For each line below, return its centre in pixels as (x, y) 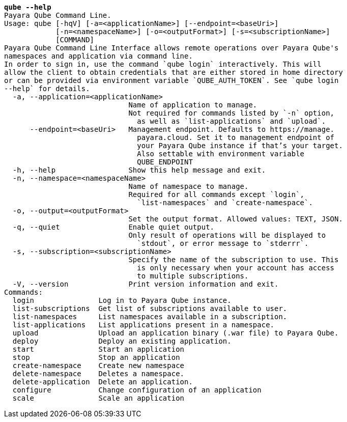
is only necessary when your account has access (236, 268)
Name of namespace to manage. (189, 186)
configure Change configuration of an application (137, 390)
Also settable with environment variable (221, 154)
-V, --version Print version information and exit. (146, 284)
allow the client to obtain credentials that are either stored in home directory (173, 72)
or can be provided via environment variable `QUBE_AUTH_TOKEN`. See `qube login (171, 80)
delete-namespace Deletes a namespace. (98, 374)
